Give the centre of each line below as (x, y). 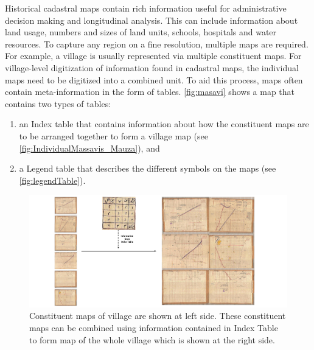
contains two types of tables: (58, 103)
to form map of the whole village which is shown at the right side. (152, 339)
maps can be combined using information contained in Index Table (154, 327)
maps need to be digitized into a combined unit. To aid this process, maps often (154, 79)
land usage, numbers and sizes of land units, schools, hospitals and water (141, 32)
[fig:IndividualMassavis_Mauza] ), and (89, 148)
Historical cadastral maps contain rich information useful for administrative (146, 8)
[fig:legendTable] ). (52, 180)
